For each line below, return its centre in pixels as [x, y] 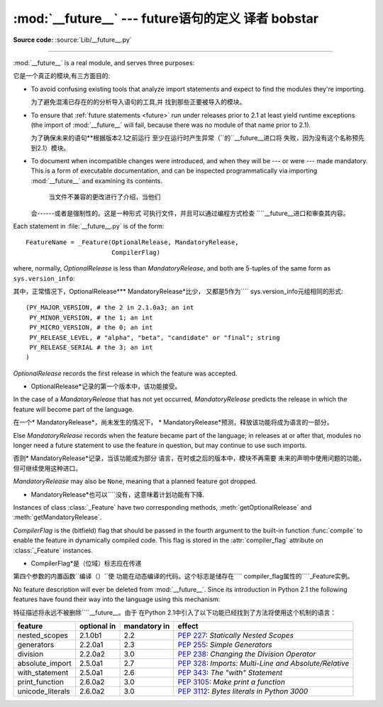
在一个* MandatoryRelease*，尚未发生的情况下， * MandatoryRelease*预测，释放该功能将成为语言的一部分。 [173, 422]
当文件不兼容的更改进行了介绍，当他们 [105, 197]
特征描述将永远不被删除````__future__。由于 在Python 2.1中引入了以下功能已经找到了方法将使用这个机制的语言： [175, 612]
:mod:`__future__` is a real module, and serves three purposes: [104, 62]
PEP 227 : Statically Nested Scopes [236, 635]
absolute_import [44, 663]
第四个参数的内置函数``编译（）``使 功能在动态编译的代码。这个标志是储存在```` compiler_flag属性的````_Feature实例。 [183, 576]
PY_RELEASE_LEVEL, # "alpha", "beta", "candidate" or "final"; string [155, 338]
